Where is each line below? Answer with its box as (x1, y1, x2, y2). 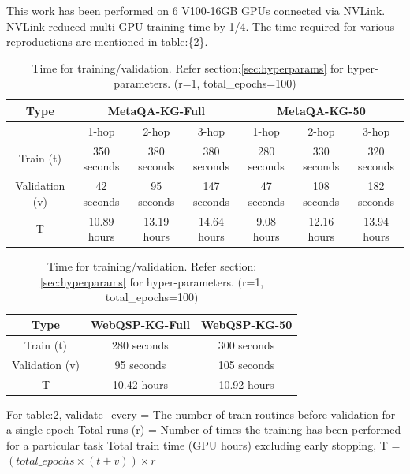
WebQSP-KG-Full (90, 316, 190, 332)
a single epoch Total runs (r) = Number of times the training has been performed (6, 421, 401, 438)
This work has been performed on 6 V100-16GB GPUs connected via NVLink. (6, 2, 386, 18)
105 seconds (218, 356, 275, 372)
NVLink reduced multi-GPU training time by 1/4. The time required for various (6, 17, 395, 34)
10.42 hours (112, 375, 168, 392)
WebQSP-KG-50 (200, 316, 293, 332)
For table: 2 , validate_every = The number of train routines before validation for (6, 405, 396, 422)
